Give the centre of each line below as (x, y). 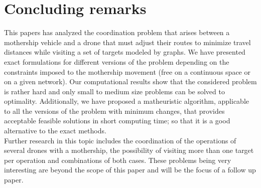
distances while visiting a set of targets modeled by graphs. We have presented (125, 52)
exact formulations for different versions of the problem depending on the (117, 61)
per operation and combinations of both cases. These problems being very (118, 160)
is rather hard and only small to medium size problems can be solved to (114, 91)
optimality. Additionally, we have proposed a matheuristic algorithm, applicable (126, 101)
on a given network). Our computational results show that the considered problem (130, 81)
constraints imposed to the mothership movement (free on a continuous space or (127, 71)
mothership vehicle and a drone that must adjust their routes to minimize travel (127, 42)
